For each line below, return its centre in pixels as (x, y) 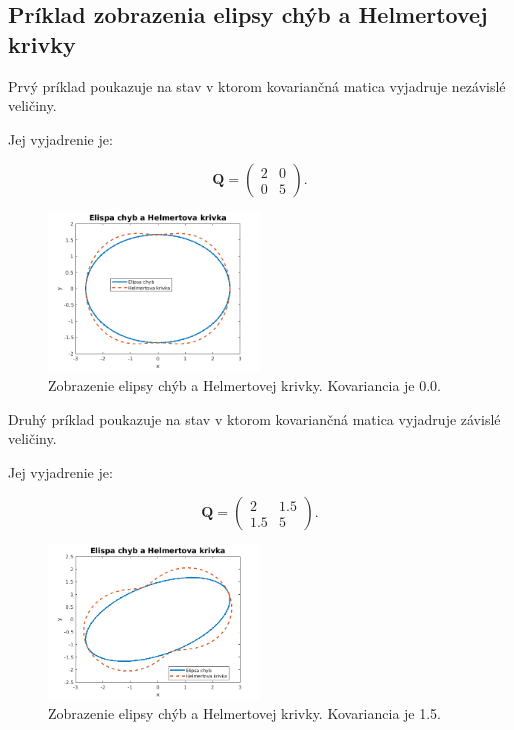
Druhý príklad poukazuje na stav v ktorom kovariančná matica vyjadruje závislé (254, 418)
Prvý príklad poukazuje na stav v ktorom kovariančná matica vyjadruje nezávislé (257, 85)
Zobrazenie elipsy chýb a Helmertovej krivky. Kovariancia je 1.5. (245, 712)
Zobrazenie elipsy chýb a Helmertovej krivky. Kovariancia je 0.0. (245, 384)
